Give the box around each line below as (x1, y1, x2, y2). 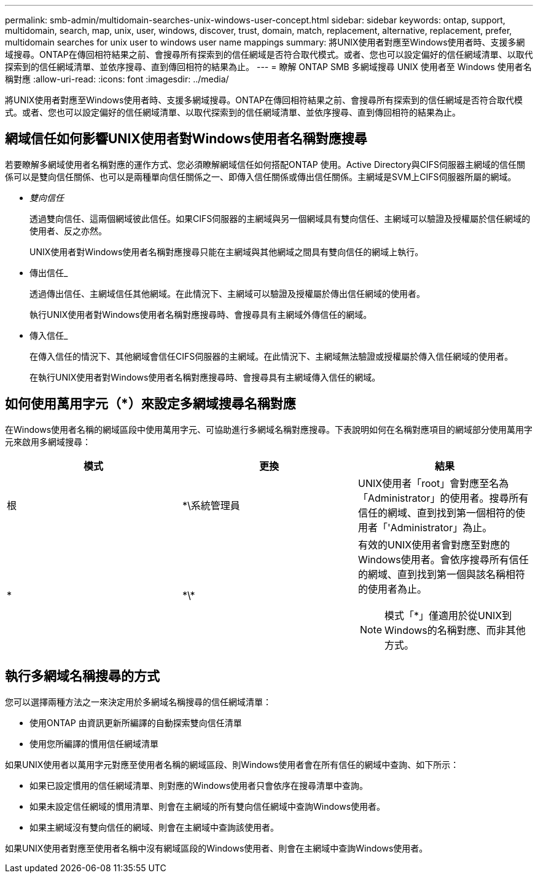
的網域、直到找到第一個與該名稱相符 (357, 568, 525, 580)
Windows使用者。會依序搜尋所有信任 (357, 553, 529, 566)
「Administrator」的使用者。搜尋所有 (357, 491, 529, 504)
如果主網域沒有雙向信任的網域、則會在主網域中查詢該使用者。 (29, 821, 279, 833)
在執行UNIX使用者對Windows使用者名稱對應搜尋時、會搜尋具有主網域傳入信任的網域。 (29, 371, 381, 382)
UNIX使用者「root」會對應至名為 (357, 477, 509, 489)
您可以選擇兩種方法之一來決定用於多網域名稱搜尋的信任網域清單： (5, 696, 271, 707)
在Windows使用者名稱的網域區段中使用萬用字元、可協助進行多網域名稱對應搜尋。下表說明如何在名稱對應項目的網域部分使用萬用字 (5, 424, 533, 435)
